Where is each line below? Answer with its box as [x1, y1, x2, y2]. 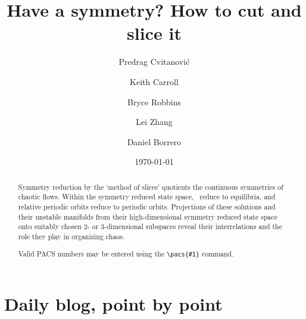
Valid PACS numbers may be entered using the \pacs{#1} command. [18, 248, 234, 258]
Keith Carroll [130, 75, 179, 87]
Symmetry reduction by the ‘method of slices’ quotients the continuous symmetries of [18, 182, 283, 192]
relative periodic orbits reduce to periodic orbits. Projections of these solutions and [18, 201, 276, 211]
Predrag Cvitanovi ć [118, 55, 190, 68]
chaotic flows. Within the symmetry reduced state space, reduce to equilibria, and [18, 192, 276, 202]
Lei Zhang [136, 115, 173, 128]
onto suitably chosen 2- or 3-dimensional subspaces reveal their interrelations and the [18, 221, 283, 232]
